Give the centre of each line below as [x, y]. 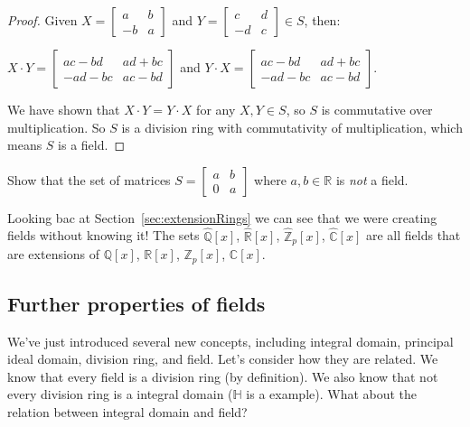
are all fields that [413, 235]
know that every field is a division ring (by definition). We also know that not [223, 376]
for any [216, 109]
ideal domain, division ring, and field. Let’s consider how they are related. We [223, 359]
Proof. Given [42, 20]
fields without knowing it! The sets [103, 235]
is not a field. [372, 179]
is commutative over [377, 109]
